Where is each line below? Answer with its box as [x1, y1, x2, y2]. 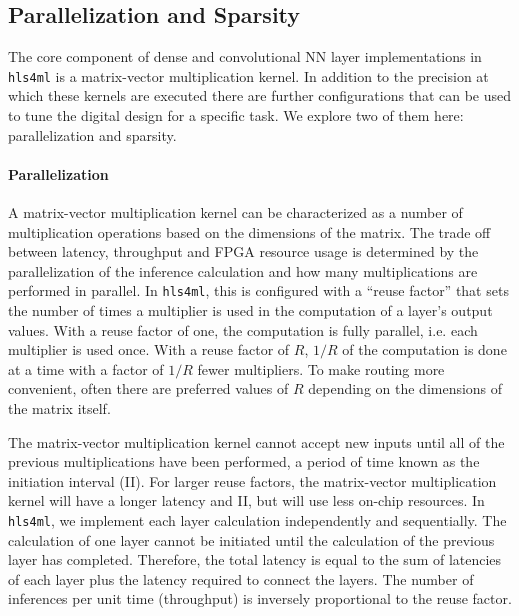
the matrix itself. [8, 398, 111, 419]
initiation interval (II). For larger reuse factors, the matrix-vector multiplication [8, 470, 497, 491]
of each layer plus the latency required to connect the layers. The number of [8, 568, 474, 589]
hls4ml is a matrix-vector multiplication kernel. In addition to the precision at [8, 65, 489, 86]
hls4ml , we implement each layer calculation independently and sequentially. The [8, 510, 507, 530]
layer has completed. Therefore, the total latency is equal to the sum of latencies [8, 549, 502, 570]
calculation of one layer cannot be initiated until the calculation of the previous [8, 529, 495, 550]
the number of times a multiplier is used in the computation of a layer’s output [8, 300, 493, 321]
